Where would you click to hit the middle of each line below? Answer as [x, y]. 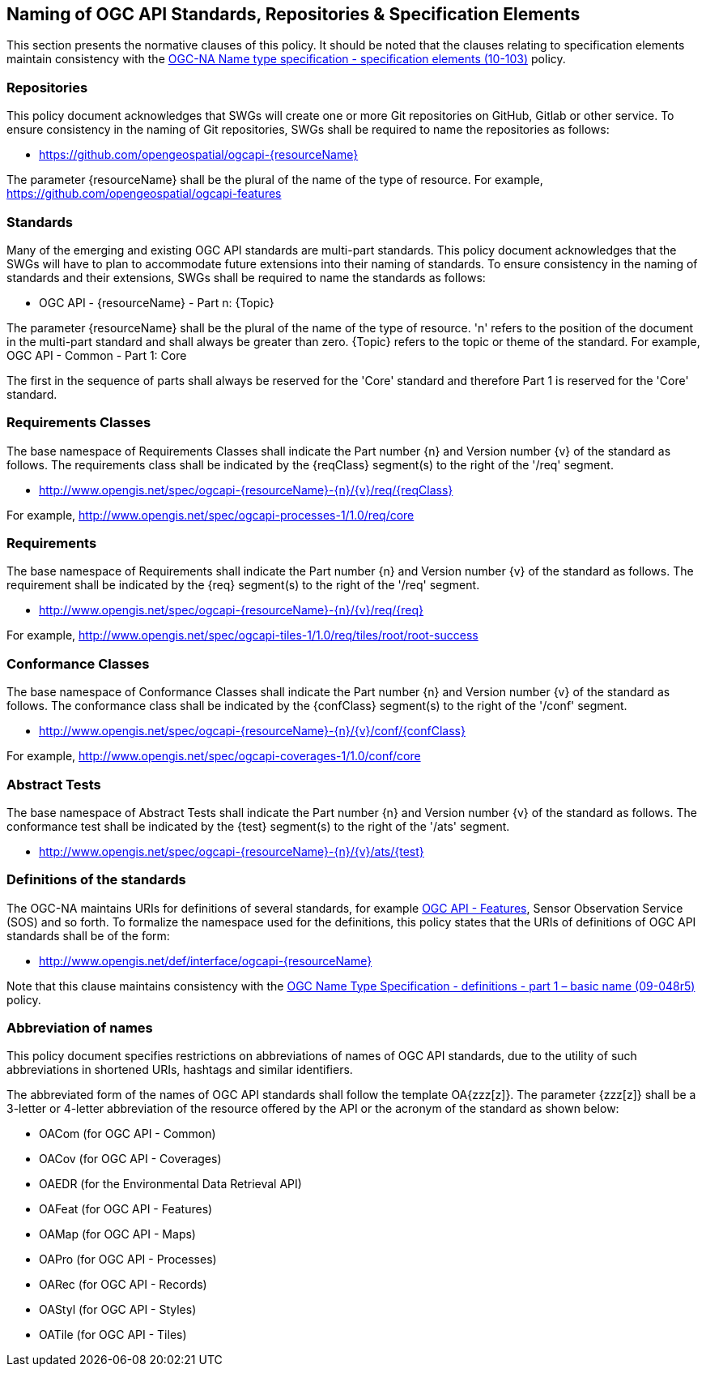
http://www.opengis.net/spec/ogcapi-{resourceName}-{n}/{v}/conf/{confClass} [252, 731]
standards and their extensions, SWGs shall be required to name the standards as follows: [246, 277]
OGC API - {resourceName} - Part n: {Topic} [157, 302]
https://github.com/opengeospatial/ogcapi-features [144, 194]
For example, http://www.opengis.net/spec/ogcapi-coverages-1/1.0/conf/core [214, 756]
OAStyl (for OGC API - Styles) [118, 1310]
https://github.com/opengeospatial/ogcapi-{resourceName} [199, 155]
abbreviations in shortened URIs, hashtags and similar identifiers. [180, 1070]
